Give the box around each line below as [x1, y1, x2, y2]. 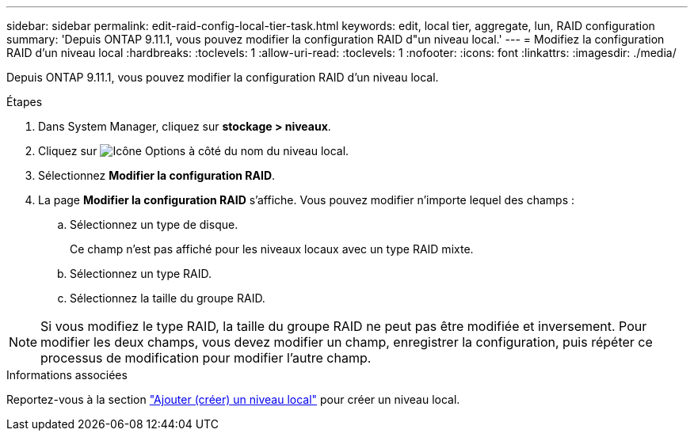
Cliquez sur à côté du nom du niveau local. [38, 144, 349, 158]
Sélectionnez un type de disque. [70, 218, 238, 231]
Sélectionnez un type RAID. [70, 267, 212, 280]
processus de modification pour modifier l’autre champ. [40, 350, 372, 366]
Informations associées [6, 368, 128, 382]
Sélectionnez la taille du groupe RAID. [70, 291, 265, 305]
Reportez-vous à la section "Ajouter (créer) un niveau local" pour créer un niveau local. [6, 393, 460, 406]
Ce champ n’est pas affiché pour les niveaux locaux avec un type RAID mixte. [70, 242, 474, 256]
